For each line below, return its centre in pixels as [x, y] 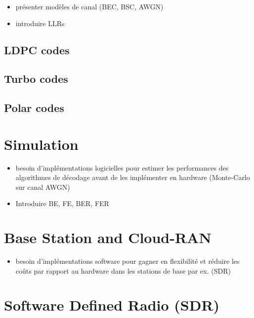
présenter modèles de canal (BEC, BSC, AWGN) [89, 6]
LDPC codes [37, 50]
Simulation [41, 144]
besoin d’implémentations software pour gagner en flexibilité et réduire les [127, 261]
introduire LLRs [40, 23]
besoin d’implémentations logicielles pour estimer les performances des [122, 167]
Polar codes [34, 108]
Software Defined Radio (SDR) [112, 304]
